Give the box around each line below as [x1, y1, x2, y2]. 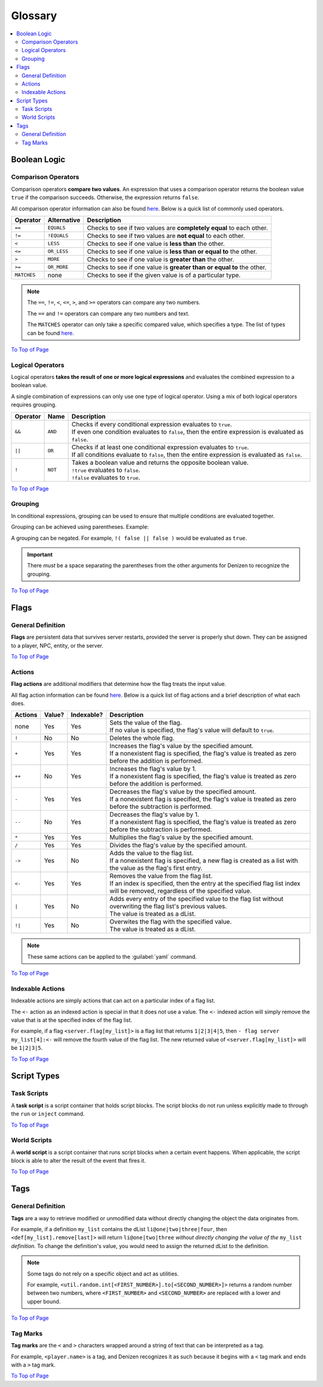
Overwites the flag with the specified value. [109, 917, 232, 926]
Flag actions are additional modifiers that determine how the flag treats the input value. [11, 681, 227, 688]
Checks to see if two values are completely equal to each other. [87, 224, 269, 232]
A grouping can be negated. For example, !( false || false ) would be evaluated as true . [11, 534, 248, 541]
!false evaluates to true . [71, 473, 141, 482]
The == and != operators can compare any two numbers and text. [27, 309, 190, 317]
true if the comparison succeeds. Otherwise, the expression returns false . [11, 194, 200, 201]
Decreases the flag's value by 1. [109, 810, 200, 819]
